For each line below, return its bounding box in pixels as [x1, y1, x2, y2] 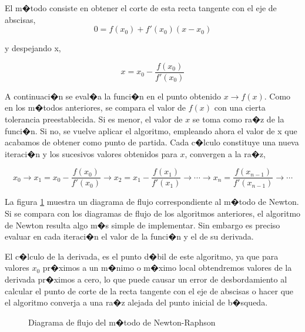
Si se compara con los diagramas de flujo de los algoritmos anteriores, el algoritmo [5, 207, 301, 220]
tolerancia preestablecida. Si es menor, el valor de [5, 113, 183, 125]
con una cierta [214, 101, 266, 114]
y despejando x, [5, 42, 61, 54]
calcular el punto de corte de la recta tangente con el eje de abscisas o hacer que [5, 284, 294, 297]
